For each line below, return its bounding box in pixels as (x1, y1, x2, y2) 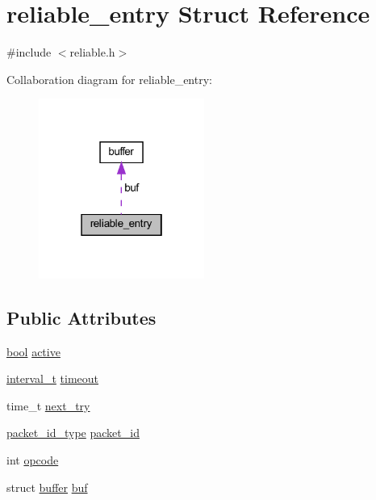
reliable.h (69, 44, 115, 61)
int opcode (6, 452, 59, 468)
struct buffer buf (6, 478, 88, 495)
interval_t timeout (6, 370, 99, 387)
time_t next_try (6, 397, 90, 414)
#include (6, 44, 52, 61)
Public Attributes (6, 305, 157, 330)
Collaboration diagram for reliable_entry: (6, 70, 212, 87)
